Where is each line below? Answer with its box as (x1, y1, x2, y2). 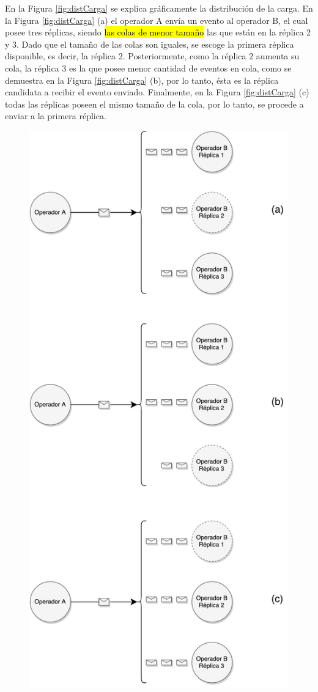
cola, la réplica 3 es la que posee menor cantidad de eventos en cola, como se (5, 61, 292, 74)
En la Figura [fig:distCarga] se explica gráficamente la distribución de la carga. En (5, 2, 313, 14)
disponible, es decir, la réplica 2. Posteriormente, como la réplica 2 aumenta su (5, 50, 300, 62)
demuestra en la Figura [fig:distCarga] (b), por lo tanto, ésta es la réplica (5, 73, 279, 86)
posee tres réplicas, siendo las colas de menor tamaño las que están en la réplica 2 (5, 26, 311, 39)
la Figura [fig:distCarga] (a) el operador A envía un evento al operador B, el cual (5, 13, 308, 26)
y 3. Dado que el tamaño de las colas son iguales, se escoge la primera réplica (5, 37, 294, 50)
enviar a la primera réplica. (5, 109, 106, 122)
